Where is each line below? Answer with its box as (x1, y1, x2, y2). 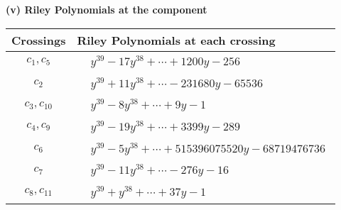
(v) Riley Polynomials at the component (6, 2, 207, 16)
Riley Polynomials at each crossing (77, 31, 276, 48)
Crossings (11, 31, 66, 48)
